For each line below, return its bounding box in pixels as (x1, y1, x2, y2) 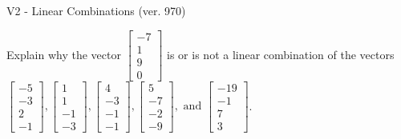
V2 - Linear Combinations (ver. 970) (6, 2, 186, 18)
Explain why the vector (6, 46, 121, 62)
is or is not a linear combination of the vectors (167, 46, 395, 62)
